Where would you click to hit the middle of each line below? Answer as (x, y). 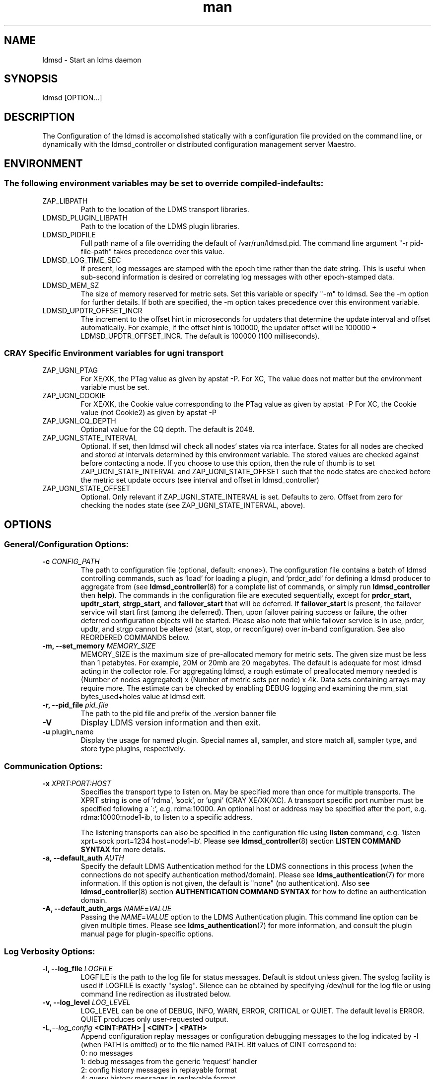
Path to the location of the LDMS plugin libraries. (160, 226)
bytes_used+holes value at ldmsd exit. (143, 697)
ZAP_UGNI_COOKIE (74, 396)
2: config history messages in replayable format (159, 1070)
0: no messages (107, 1053)
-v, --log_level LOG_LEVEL (86, 1002)
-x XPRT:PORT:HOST (77, 784)
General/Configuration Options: (67, 544)
